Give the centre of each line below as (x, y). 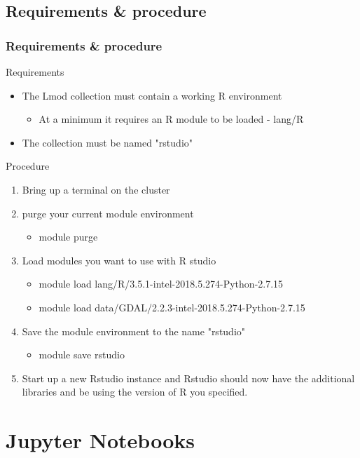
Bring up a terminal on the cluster (96, 189)
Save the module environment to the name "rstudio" (134, 331)
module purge (68, 237)
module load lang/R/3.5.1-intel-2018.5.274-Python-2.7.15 (161, 284)
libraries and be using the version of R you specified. (135, 392)
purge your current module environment (108, 213)
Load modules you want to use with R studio (119, 260)
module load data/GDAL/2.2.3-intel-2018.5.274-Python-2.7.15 (172, 307)
